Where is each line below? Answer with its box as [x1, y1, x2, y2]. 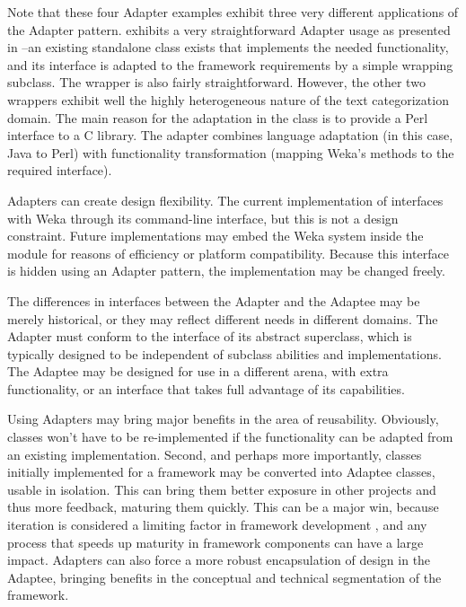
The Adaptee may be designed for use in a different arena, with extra [7, 362, 389, 381]
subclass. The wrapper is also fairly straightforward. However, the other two [7, 73, 426, 92]
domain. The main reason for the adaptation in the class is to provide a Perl [7, 108, 428, 127]
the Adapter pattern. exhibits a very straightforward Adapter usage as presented [7, 20, 451, 39]
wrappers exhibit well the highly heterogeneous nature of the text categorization [7, 90, 449, 109]
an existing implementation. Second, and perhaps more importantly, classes [7, 444, 422, 463]
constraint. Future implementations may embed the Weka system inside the [7, 226, 424, 245]
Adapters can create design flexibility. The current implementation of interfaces [7, 190, 444, 209]
